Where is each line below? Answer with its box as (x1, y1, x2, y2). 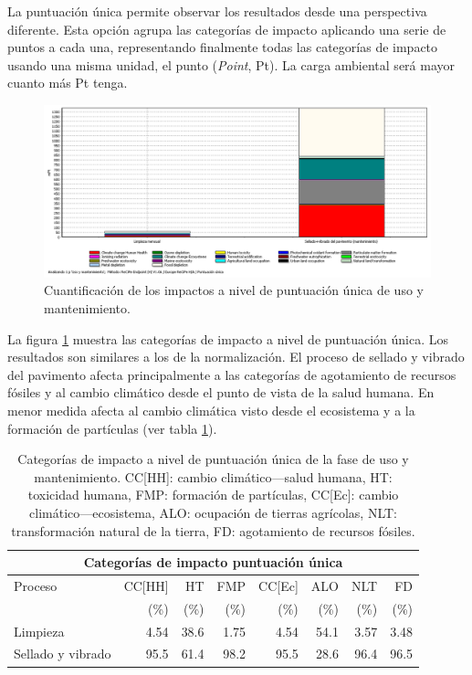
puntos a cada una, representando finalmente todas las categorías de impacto (7, 37, 438, 57)
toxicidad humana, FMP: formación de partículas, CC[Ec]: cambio (27, 485, 399, 504)
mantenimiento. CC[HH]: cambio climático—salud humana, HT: (34, 467, 393, 486)
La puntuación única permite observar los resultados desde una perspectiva (7, 2, 427, 20)
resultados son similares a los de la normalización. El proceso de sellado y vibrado (7, 347, 465, 366)
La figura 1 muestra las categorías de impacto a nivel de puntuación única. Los (7, 329, 449, 348)
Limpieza (14, 621, 65, 640)
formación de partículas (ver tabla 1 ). (7, 418, 217, 438)
